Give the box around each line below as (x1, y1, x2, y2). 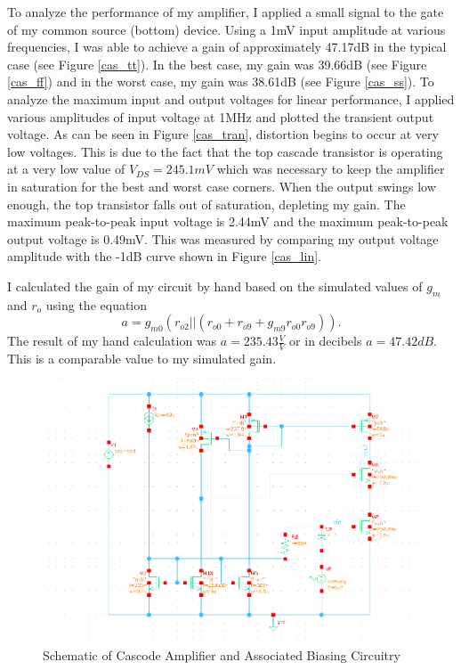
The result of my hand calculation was (7, 331, 217, 350)
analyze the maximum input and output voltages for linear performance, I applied (7, 89, 455, 108)
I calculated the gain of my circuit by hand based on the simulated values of (7, 276, 423, 295)
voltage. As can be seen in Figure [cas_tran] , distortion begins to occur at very (7, 125, 439, 143)
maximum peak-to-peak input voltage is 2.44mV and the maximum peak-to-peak (7, 212, 449, 231)
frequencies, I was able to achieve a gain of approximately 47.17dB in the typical (7, 37, 447, 56)
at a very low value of (7, 159, 125, 178)
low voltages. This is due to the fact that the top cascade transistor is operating (7, 142, 443, 160)
